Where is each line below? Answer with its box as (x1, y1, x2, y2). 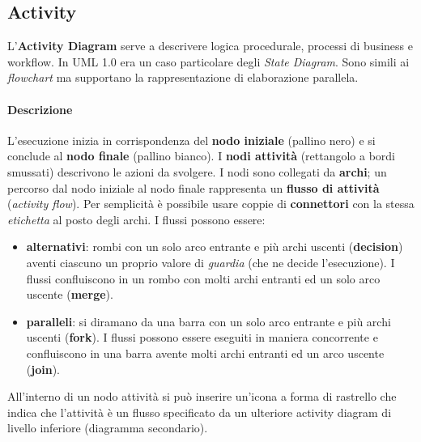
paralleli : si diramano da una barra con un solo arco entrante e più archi (26, 312, 391, 329)
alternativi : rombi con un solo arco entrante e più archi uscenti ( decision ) (26, 238, 403, 255)
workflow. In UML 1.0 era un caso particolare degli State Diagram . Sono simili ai (7, 53, 410, 70)
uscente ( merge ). (26, 286, 113, 303)
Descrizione (7, 100, 73, 117)
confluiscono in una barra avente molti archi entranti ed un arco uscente (26, 344, 385, 361)
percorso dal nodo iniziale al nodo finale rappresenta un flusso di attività (7, 179, 380, 196)
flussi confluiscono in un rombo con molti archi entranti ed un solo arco (26, 270, 381, 287)
